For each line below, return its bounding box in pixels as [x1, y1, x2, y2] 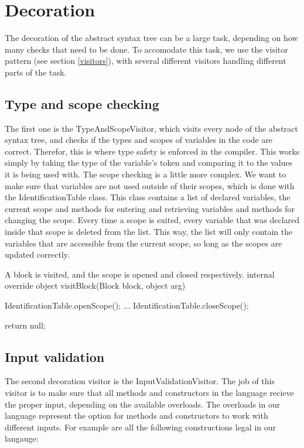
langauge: [5, 432, 39, 444]
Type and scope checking [5, 94, 159, 112]
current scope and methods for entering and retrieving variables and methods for [5, 202, 295, 214]
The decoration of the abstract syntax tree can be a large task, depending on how [5, 32, 298, 44]
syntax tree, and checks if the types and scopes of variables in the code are [5, 134, 273, 146]
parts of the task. [5, 66, 67, 78]
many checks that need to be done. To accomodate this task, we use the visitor [5, 43, 288, 55]
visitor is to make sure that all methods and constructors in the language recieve [5, 387, 294, 398]
